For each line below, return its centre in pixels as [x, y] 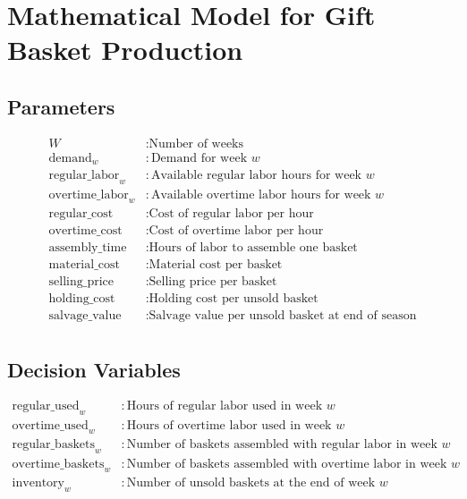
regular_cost [81, 213]
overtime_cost [85, 230]
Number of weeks [196, 144]
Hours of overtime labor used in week [229, 426]
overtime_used [50, 426]
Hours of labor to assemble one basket [253, 248]
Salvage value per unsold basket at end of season [283, 316]
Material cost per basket [216, 265]
